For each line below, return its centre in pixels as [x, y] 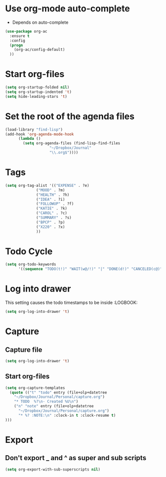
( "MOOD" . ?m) [51, 190]
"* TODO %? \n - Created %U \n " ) [46, 402]
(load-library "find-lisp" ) [34, 130]
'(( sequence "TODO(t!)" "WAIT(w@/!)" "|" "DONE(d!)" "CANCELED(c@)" [90, 269]
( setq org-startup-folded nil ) [37, 87]
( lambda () [29, 139]
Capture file [24, 350]
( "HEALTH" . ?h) [53, 195]
